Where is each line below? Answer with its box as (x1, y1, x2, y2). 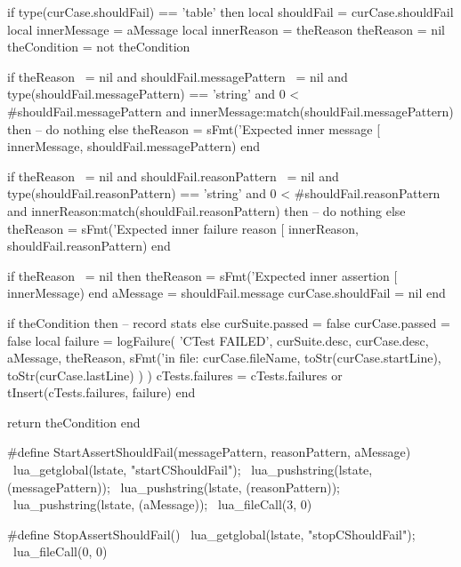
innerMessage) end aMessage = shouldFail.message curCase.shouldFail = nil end (7, 283, 446, 302)
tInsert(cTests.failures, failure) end (7, 383, 196, 402)
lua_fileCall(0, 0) (12, 542, 108, 561)
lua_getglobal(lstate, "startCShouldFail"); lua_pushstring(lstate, (12, 460, 373, 479)
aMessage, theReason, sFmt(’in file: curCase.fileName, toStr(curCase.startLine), (7, 348, 441, 367)
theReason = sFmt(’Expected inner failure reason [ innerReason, (7, 219, 359, 237)
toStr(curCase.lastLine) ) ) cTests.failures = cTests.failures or (7, 365, 343, 384)
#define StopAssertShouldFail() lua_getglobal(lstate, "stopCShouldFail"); (7, 524, 416, 543)
